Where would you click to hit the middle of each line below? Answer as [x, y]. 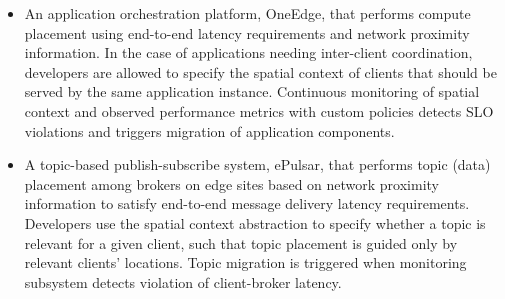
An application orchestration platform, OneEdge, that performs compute [247, 13]
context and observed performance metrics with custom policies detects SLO [259, 110]
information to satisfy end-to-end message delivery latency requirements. [247, 203]
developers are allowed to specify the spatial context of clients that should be [260, 71]
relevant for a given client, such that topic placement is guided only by [241, 242]
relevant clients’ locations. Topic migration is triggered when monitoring [245, 262]
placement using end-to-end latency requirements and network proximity [247, 32]
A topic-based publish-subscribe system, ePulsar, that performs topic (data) [257, 164]
